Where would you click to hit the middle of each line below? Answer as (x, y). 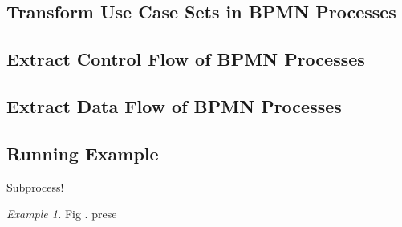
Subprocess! (35, 186)
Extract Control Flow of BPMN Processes (186, 59)
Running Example (83, 153)
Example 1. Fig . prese (62, 214)
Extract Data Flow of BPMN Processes (174, 105)
